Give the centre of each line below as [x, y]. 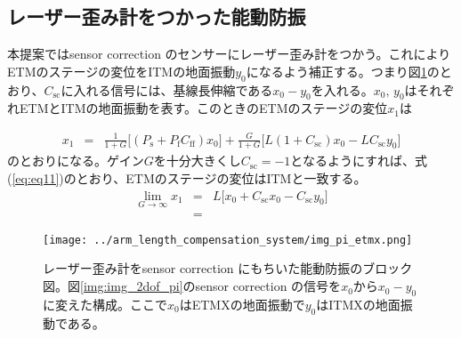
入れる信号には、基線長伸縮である [173, 89]
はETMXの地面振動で [242, 304]
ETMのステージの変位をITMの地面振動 [121, 71]
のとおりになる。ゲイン [76, 161]
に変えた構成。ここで [105, 304]
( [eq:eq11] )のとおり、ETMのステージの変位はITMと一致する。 [187, 177]
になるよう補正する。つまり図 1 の [343, 71]
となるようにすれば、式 [359, 161]
